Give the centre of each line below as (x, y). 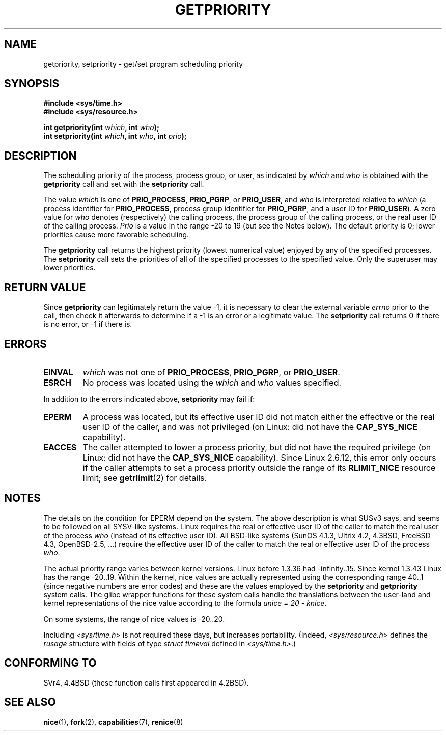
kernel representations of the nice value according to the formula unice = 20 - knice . (185, 603)
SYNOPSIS (32, 84)
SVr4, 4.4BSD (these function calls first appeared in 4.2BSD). (146, 682)
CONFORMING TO (50, 663)
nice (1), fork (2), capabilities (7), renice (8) (113, 722)
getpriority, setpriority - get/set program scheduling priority (143, 64)
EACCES (60, 447)
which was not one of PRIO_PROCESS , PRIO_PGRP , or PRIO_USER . (211, 372)
